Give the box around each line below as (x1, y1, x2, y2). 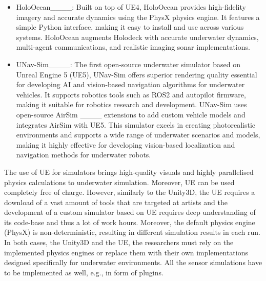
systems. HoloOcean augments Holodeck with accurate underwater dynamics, (16, 31, 259, 42)
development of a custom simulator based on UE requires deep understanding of (4, 207, 256, 217)
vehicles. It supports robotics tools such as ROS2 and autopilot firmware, (16, 89, 246, 99)
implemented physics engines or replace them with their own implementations (4, 247, 248, 257)
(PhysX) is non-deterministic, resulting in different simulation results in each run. (4, 227, 260, 237)
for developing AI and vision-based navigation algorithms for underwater (16, 79, 245, 90)
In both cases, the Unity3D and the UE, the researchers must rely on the (4, 237, 234, 248)
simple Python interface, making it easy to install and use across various (16, 22, 244, 32)
